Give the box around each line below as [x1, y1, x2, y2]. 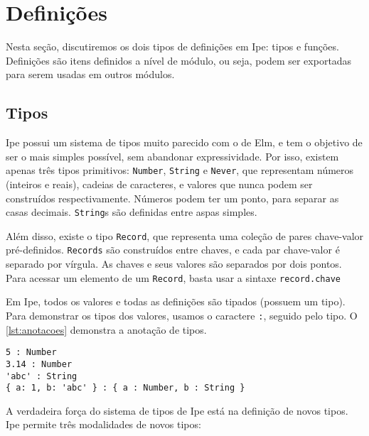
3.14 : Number [6, 359, 73, 369]
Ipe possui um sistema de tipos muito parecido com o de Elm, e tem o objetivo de [6, 135, 363, 150]
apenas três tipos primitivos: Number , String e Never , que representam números [6, 163, 354, 178]
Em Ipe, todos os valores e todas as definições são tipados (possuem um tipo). [6, 294, 346, 309]
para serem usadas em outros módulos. [6, 67, 175, 82]
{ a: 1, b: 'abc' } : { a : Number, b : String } [6, 383, 245, 393]
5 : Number [6, 347, 57, 358]
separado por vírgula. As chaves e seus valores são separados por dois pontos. [6, 256, 342, 271]
